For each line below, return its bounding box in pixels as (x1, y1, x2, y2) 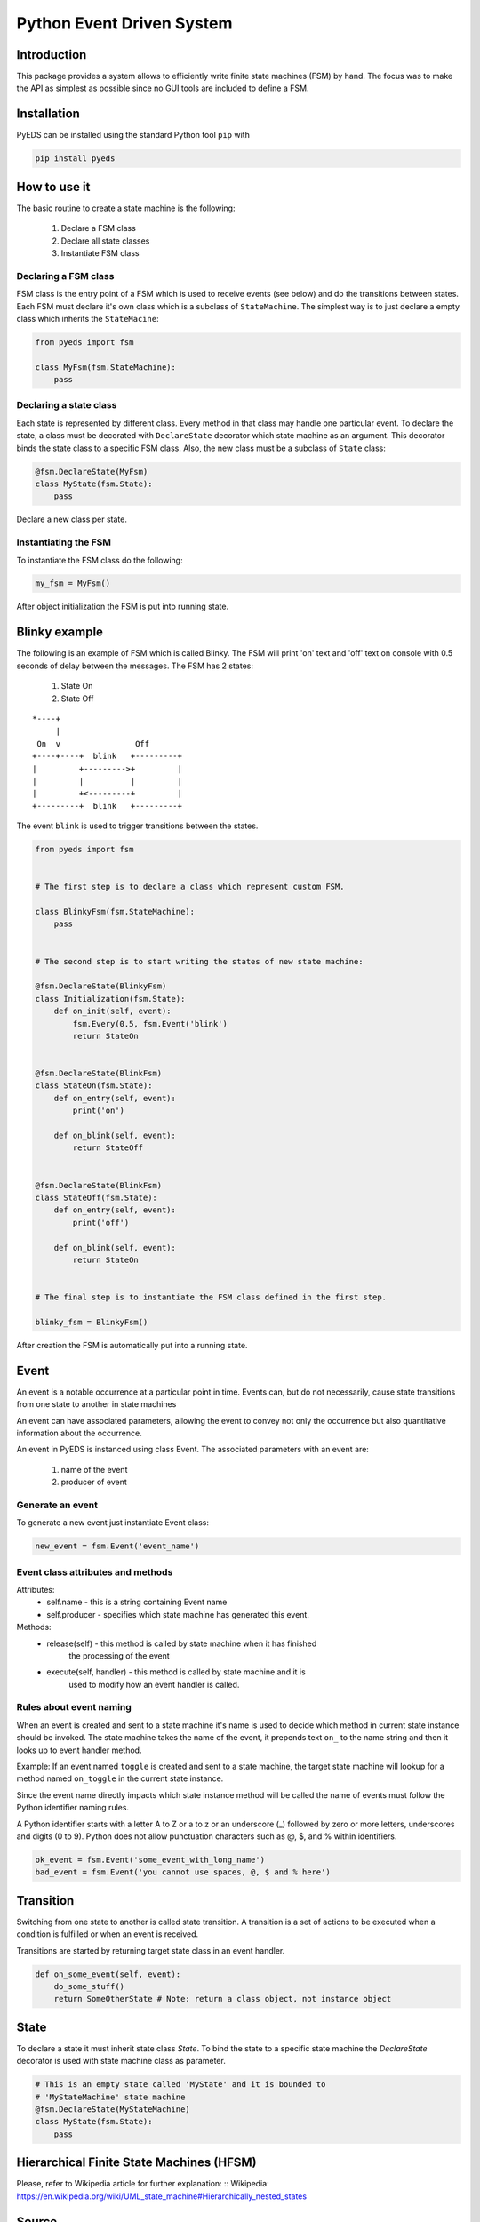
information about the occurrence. (16, 1427, 142, 1438)
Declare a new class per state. (16, 514, 128, 524)
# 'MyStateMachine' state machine (35, 2091, 186, 2102)
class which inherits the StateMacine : (16, 313, 159, 324)
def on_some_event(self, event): (35, 1969, 181, 1979)
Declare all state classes (60, 236, 150, 246)
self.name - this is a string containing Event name (46, 1596, 228, 1608)
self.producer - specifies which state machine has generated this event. (46, 1609, 310, 1619)
